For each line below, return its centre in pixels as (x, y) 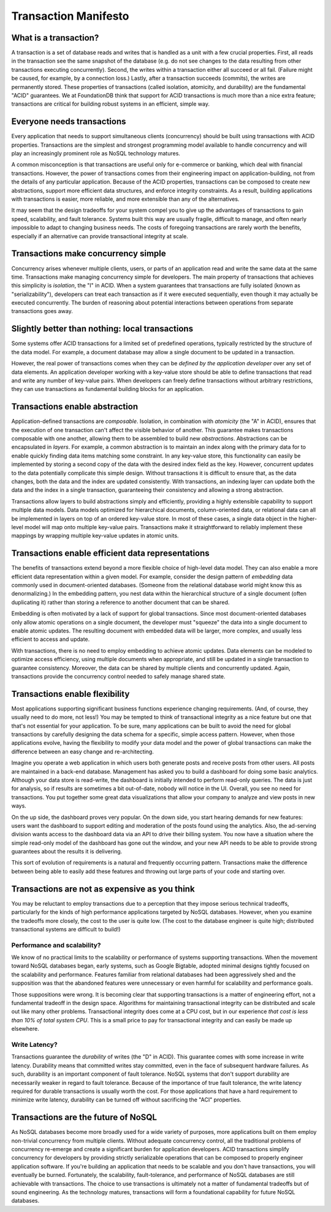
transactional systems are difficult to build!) (66, 929)
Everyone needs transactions (69, 122)
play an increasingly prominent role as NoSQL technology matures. (96, 153)
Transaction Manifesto (70, 16)
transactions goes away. (42, 311)
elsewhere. (25, 1029)
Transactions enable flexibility (70, 694)
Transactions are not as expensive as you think (103, 889)
